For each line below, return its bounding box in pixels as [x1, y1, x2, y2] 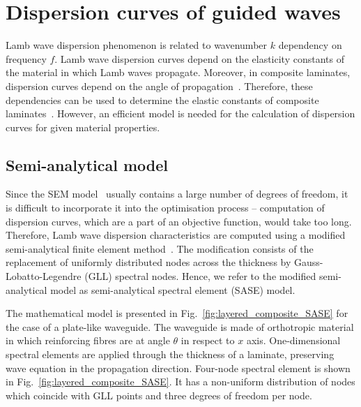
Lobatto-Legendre [6, 269, 82, 283]
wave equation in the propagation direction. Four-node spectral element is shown [6, 360, 351, 375]
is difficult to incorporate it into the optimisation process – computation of [6, 200, 325, 215]
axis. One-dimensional [246, 333, 341, 348]
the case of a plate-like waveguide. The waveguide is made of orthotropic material [6, 319, 354, 334]
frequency [6, 51, 47, 66]
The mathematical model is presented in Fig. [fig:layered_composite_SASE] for [6, 306, 348, 320]
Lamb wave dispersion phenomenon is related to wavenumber [6, 38, 268, 52]
